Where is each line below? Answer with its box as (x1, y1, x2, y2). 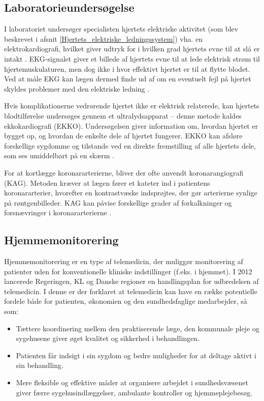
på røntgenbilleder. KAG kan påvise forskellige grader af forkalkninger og (4, 197, 232, 208)
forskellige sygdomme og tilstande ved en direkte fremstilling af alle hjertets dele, (4, 140, 256, 151)
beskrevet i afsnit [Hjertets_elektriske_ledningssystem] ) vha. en (4, 33, 203, 44)
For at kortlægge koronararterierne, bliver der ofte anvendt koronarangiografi (4, 167, 244, 178)
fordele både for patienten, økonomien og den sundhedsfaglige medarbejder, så (4, 296, 247, 306)
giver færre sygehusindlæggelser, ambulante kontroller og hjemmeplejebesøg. (16, 387, 253, 397)
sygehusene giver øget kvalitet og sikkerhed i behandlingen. (16, 333, 200, 343)
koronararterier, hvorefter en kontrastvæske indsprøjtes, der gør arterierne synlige (4, 187, 257, 198)
